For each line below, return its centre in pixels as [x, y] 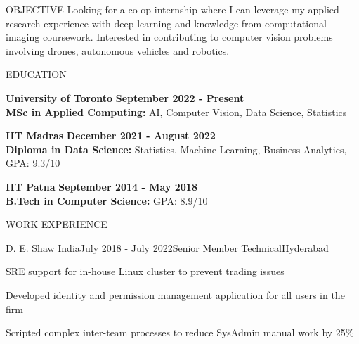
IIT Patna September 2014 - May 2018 [102, 186]
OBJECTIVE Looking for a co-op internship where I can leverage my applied [172, 9]
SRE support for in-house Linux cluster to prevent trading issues [145, 271]
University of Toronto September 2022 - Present [125, 97]
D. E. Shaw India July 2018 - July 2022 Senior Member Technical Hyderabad [167, 247]
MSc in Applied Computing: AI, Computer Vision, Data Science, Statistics [176, 112]
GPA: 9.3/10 [33, 163]
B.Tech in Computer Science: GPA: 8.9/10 [107, 200]
